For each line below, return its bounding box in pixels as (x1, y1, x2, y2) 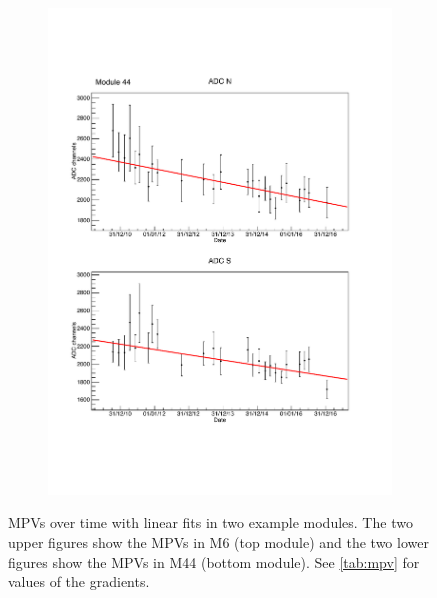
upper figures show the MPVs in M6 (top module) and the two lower (8, 531, 429, 552)
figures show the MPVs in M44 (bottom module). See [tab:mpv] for (8, 551, 420, 572)
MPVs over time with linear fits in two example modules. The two (8, 512, 413, 533)
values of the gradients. (8, 571, 150, 592)
